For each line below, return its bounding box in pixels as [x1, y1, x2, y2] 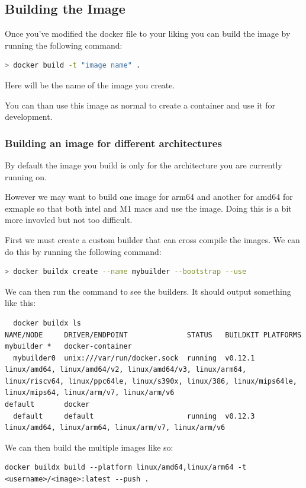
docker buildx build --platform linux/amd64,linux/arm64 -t [5, 463, 247, 472]
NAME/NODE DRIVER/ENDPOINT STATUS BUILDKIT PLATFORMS [5, 330, 302, 339]
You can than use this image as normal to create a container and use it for [5, 98, 275, 111]
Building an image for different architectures [5, 135, 222, 150]
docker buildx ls [13, 318, 81, 327]
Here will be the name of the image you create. [5, 78, 175, 91]
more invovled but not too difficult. [5, 213, 133, 226]
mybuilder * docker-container [5, 342, 132, 351]
